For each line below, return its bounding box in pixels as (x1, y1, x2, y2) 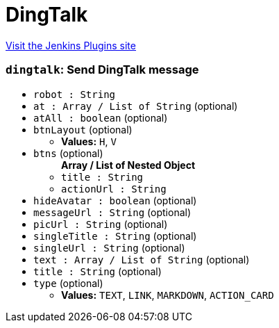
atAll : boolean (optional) (33, 111, 168, 124)
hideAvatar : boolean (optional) (33, 194, 197, 206)
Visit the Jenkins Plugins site (6, 39, 136, 51)
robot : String (33, 88, 116, 100)
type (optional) (33, 277, 103, 289)
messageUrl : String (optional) (33, 206, 192, 218)
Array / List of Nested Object (61, 158, 196, 171)
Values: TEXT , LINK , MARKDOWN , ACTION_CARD (61, 288, 274, 301)
